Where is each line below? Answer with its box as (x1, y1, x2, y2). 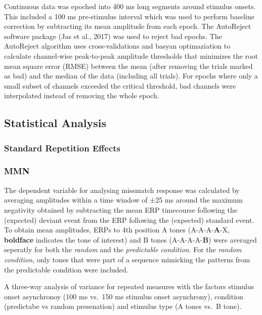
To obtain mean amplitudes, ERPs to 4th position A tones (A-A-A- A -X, (4, 224, 230, 235)
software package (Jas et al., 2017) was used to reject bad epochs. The (4, 30, 222, 41)
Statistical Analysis (4, 115, 107, 131)
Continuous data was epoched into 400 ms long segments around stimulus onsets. (4, 1, 256, 11)
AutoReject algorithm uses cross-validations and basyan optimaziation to (4, 41, 231, 51)
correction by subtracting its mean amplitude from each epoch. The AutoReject (4, 21, 251, 31)
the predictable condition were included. (4, 264, 128, 274)
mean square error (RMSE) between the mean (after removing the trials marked (4, 60, 253, 71)
